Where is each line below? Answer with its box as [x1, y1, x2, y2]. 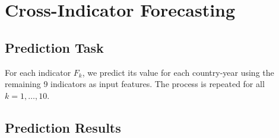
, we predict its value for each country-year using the [82, 66, 274, 78]
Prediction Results [5, 118, 121, 136]
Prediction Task [5, 38, 104, 56]
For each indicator [5, 66, 71, 78]
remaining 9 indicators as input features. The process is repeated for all [5, 78, 265, 90]
